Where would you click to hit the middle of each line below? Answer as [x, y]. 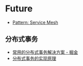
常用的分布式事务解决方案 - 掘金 [45, 52]
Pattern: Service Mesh [35, 22]
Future [19, 9]
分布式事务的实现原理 [34, 58]
